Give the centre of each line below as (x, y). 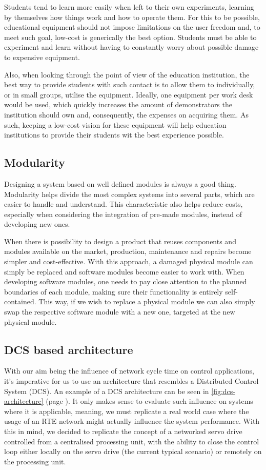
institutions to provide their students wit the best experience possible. (114, 135)
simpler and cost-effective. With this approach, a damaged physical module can (129, 261)
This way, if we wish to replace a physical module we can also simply (147, 301)
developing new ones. (37, 224)
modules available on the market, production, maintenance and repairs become (128, 251)
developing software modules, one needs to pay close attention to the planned (126, 281)
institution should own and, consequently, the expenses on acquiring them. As (126, 114)
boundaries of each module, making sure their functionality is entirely (114, 291)
